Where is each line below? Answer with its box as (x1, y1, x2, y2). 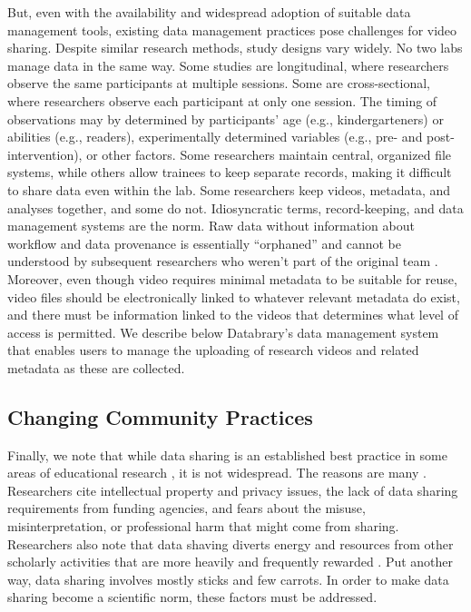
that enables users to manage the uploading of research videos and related (7, 341, 419, 360)
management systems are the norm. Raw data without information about (7, 216, 415, 235)
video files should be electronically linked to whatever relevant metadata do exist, (7, 287, 460, 306)
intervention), (7, 144, 83, 163)
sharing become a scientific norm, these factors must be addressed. (7, 587, 378, 607)
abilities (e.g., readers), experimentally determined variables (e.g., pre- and (7, 127, 423, 146)
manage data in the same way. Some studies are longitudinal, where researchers (7, 55, 449, 74)
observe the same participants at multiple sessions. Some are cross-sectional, (7, 74, 430, 93)
